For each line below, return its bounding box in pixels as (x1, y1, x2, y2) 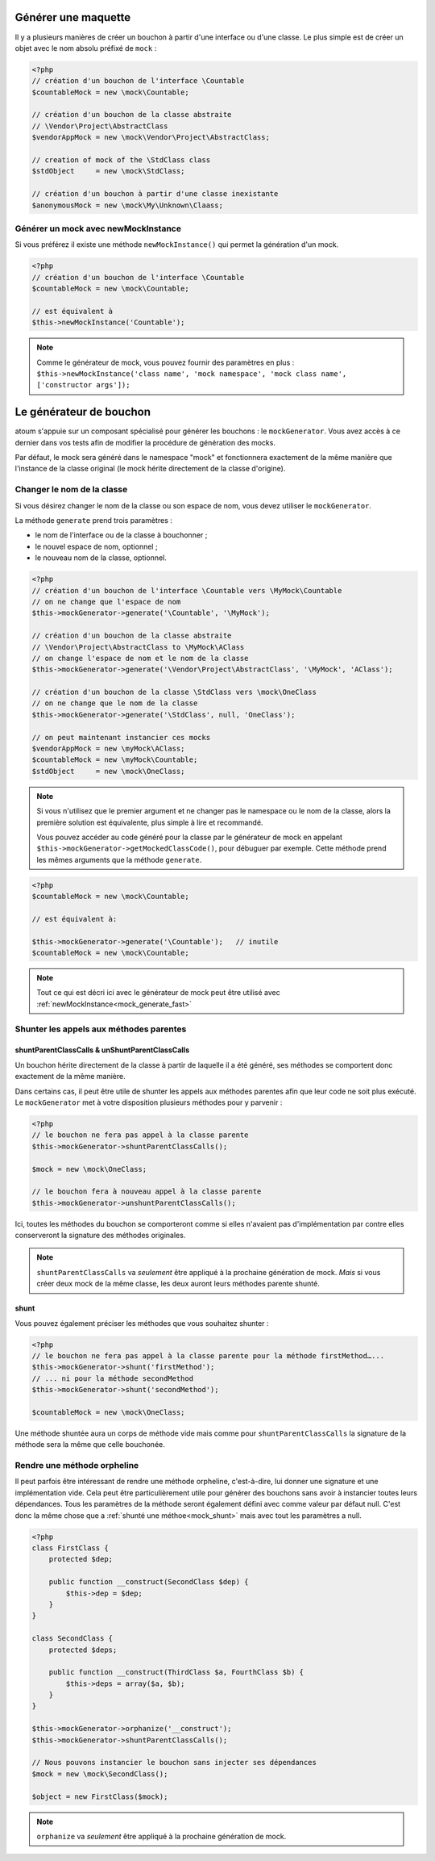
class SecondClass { (31, 1634, 113, 1643)
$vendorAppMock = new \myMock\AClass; (31, 744, 185, 754)
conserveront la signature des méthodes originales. (14, 1231, 186, 1240)
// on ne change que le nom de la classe (31, 699, 198, 708)
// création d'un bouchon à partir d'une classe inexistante (31, 190, 279, 199)
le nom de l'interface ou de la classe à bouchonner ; (35, 530, 208, 540)
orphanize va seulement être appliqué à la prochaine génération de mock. (36, 1831, 287, 1841)
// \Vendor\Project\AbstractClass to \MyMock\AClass (31, 642, 245, 651)
